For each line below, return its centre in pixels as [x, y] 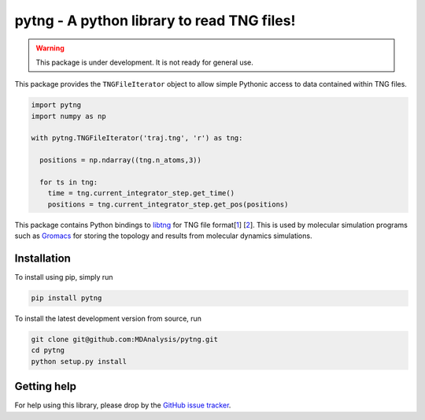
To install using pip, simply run [64, 277]
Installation [42, 259]
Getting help [45, 387]
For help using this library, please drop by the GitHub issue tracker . [123, 405]
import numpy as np [68, 116]
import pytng [56, 105]
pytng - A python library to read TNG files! [155, 20]
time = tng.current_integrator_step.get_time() [141, 193]
